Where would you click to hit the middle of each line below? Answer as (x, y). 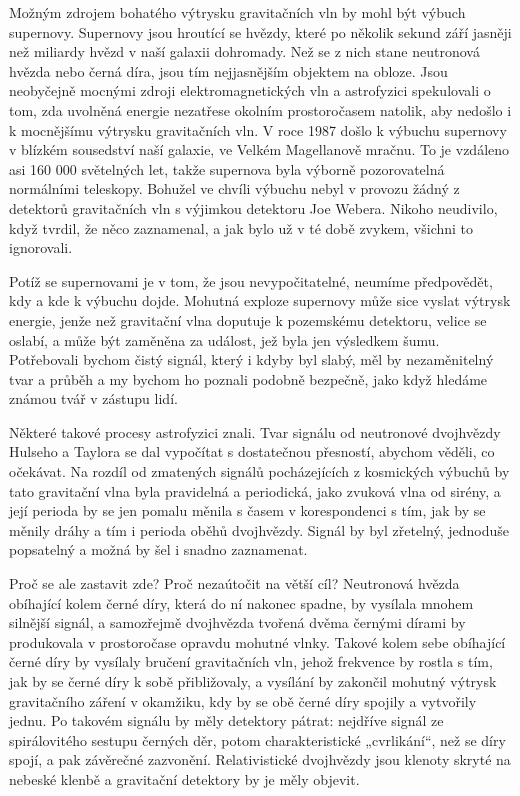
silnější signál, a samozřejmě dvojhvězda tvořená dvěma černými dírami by (237, 622)
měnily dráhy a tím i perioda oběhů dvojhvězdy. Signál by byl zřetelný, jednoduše (259, 529)
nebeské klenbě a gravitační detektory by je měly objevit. (184, 778)
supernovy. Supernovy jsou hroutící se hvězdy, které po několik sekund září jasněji (260, 31)
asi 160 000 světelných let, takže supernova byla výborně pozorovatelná (227, 168)
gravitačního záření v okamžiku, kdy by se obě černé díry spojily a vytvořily (243, 700)
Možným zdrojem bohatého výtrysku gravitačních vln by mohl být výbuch (237, 12)
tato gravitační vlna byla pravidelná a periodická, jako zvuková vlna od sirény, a (255, 490)
